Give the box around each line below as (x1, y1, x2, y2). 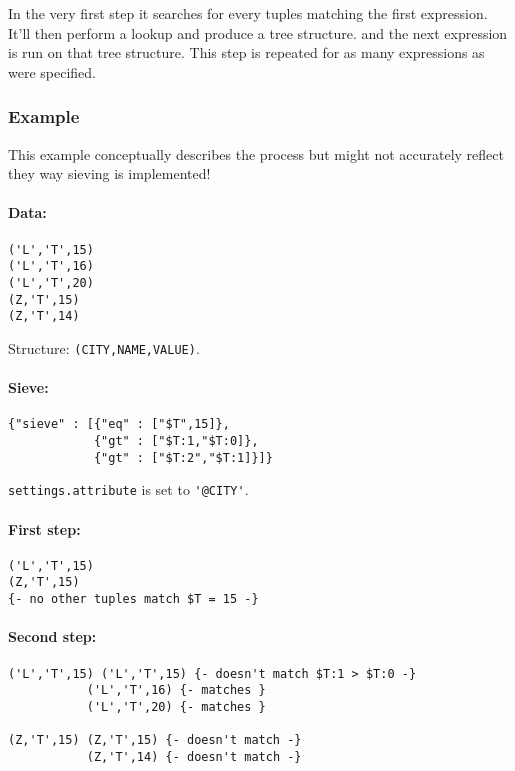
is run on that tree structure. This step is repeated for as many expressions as (8, 42, 485, 63)
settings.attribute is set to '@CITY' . (8, 479, 249, 500)
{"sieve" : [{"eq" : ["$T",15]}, (8, 417, 230, 432)
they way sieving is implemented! (8, 163, 211, 184)
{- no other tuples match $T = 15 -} (8, 592, 259, 607)
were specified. (8, 61, 96, 82)
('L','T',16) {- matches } (86, 683, 266, 698)
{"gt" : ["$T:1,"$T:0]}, (93, 433, 259, 448)
